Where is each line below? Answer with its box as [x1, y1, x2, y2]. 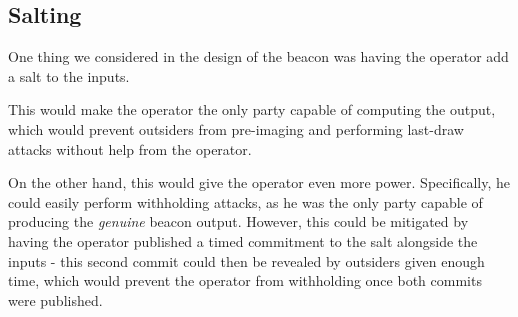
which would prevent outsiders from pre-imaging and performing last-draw [8, 118, 464, 139]
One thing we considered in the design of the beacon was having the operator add [8, 46, 509, 67]
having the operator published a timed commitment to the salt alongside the [8, 230, 478, 251]
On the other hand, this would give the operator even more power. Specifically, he [8, 172, 510, 193]
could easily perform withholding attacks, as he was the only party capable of [8, 191, 483, 212]
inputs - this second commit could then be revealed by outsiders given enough [8, 250, 485, 271]
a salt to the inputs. [8, 65, 130, 86]
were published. [8, 289, 103, 310]
